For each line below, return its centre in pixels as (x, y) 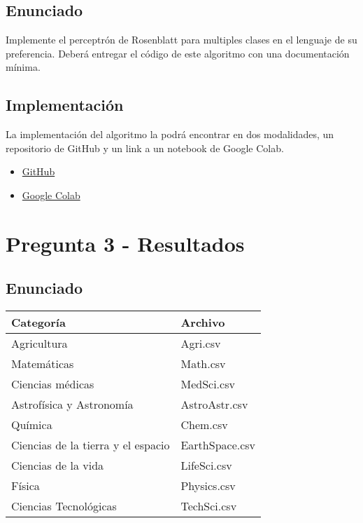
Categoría (38, 322)
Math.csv (203, 364)
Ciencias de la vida (58, 466)
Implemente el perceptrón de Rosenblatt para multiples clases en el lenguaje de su (181, 40)
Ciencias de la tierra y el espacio (91, 445)
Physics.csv (208, 486)
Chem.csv (204, 425)
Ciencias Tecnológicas (64, 506)
